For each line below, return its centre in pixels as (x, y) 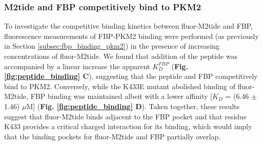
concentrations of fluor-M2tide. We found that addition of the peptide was (121, 56)
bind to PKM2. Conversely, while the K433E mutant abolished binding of (120, 86)
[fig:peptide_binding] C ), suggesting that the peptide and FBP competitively (131, 76)
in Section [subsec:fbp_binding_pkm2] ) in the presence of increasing (112, 46)
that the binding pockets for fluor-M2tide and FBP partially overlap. (113, 136)
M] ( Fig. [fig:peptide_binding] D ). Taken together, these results (133, 106)
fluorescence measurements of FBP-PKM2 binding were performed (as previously (131, 36)
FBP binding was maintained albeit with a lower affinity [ (121, 96)
